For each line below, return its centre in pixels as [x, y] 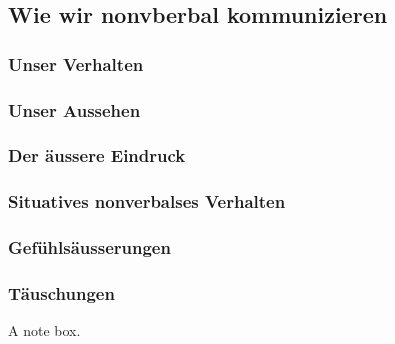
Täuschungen [61, 292]
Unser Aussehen [74, 109]
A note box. [44, 330]
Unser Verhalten [76, 63]
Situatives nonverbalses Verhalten [147, 201]
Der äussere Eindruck [97, 155]
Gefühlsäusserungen [89, 247]
